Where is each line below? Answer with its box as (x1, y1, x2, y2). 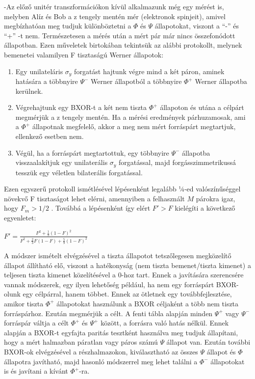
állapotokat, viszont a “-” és (154, 21, 239, 31)
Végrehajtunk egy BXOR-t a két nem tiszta (15, 102, 147, 112)
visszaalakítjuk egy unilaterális (15, 157, 108, 167)
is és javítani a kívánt (4, 366, 68, 376)
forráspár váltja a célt (4, 318, 69, 328)
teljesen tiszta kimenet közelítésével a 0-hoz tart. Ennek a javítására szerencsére (4, 270, 244, 280)
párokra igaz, (196, 193, 235, 203)
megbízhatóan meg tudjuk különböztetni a (4, 21, 131, 31)
